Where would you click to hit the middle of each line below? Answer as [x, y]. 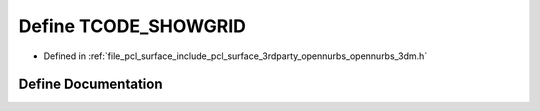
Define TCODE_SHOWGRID [132, 26]
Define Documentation [90, 84]
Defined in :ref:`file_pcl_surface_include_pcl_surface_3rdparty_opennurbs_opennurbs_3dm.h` [235, 56]
